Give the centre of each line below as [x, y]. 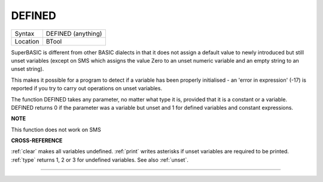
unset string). [28, 69]
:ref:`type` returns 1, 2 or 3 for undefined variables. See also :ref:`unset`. [100, 160]
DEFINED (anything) [74, 33]
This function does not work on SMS [56, 129]
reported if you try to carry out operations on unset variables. [87, 88]
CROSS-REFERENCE [37, 141]
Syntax [25, 33]
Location [27, 41]
